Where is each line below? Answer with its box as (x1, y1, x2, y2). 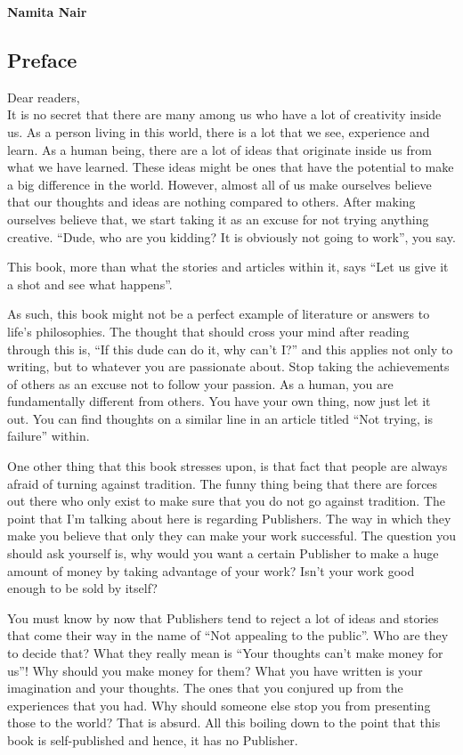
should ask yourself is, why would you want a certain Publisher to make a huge (7, 544, 439, 563)
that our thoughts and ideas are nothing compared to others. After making (7, 192, 416, 211)
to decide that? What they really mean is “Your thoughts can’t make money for (7, 644, 443, 662)
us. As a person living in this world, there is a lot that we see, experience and (7, 122, 430, 141)
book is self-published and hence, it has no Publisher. (7, 730, 298, 749)
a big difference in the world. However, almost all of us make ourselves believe (7, 175, 432, 193)
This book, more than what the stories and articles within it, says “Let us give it (7, 257, 449, 276)
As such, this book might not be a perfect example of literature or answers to (7, 304, 430, 323)
